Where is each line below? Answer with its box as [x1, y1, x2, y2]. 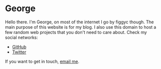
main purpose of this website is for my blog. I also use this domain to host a [5, 24, 157, 30]
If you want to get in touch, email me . [5, 58, 79, 64]
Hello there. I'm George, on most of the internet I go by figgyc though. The [5, 19, 154, 25]
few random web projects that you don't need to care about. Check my [5, 29, 147, 35]
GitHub [12, 44, 27, 50]
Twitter [12, 49, 27, 55]
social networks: [5, 34, 38, 40]
